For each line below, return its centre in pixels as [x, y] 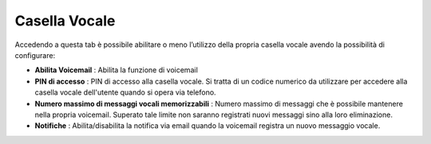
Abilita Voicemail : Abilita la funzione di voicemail [117, 70]
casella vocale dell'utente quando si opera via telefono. [125, 92]
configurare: [35, 55]
